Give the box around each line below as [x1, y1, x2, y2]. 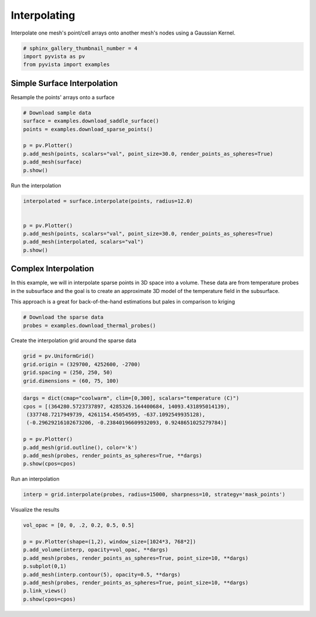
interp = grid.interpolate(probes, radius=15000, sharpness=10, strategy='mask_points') [23, 491, 286, 498]
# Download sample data [23, 109, 92, 116]
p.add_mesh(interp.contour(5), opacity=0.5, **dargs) [23, 571, 181, 578]
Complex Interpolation [11, 264, 94, 274]
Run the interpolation [11, 182, 61, 189]
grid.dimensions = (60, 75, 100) [23, 377, 119, 384]
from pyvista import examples [23, 62, 110, 68]
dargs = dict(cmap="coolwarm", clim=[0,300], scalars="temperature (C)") [23, 395, 239, 401]
